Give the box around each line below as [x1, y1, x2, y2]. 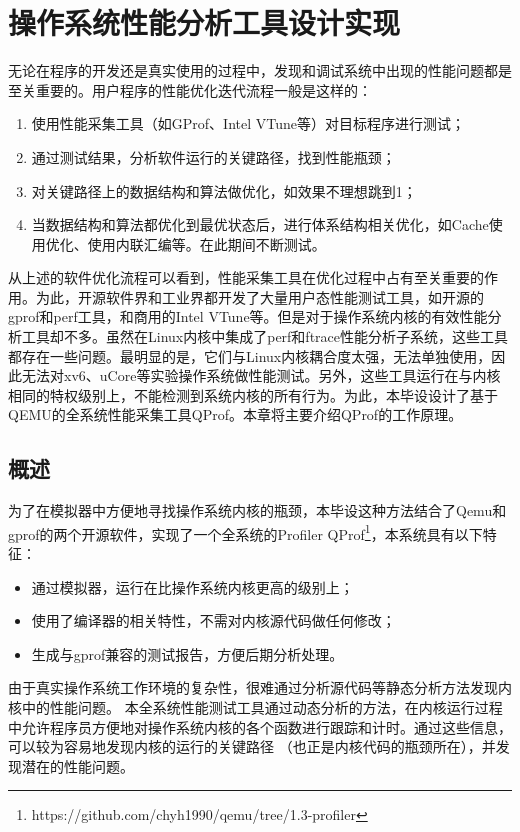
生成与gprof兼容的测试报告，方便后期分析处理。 [31, 643, 344, 664]
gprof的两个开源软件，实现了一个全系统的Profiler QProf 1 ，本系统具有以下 [8, 520, 483, 544]
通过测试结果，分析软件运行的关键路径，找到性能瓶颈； [31, 146, 396, 167]
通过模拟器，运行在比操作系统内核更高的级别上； [31, 576, 354, 597]
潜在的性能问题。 [21, 755, 134, 776]
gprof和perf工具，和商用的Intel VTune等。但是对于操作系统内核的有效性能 [8, 306, 488, 327]
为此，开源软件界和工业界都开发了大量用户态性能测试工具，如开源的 [35, 286, 484, 307]
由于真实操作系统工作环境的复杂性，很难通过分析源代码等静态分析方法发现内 [8, 677, 512, 698]
